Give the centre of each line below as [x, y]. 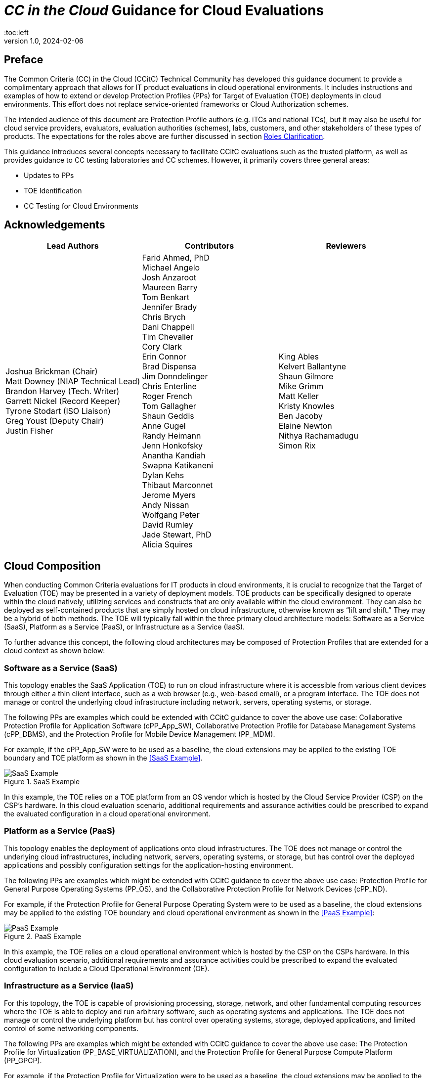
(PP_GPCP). [23, 1060]
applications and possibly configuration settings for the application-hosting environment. [149, 865]
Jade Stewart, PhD [177, 535]
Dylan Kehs [163, 475]
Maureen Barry [170, 288]
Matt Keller [299, 396]
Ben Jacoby [301, 416]
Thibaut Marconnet [177, 485]
